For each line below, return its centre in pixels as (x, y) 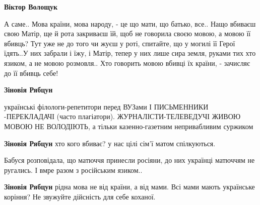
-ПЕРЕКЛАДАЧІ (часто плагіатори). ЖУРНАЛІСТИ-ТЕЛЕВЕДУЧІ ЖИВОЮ (122, 116)
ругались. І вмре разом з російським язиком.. (73, 170)
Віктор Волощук (31, 7)
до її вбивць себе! (31, 73)
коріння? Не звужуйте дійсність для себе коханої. (80, 196)
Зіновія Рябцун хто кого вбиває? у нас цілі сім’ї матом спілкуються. (110, 143)
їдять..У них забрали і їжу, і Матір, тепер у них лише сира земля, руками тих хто (130, 53)
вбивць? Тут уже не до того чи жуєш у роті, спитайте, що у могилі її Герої (120, 43)
